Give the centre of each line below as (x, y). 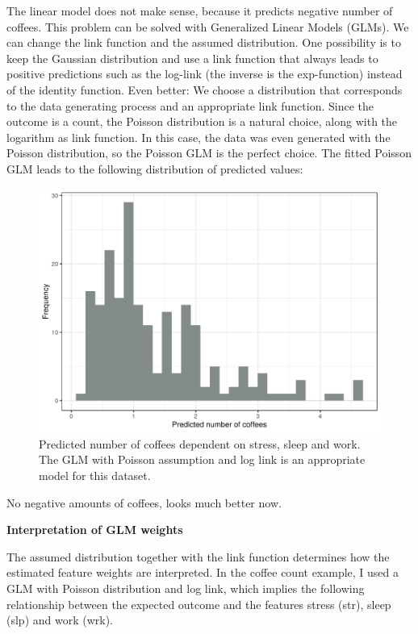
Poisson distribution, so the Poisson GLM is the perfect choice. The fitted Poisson (209, 153)
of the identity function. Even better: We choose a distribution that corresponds (205, 89)
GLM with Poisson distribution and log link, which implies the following (186, 588)
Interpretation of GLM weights (95, 530)
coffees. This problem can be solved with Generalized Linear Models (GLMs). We (208, 26)
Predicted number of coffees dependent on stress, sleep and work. (200, 443)
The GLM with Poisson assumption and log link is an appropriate (202, 459)
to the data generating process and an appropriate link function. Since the (190, 105)
